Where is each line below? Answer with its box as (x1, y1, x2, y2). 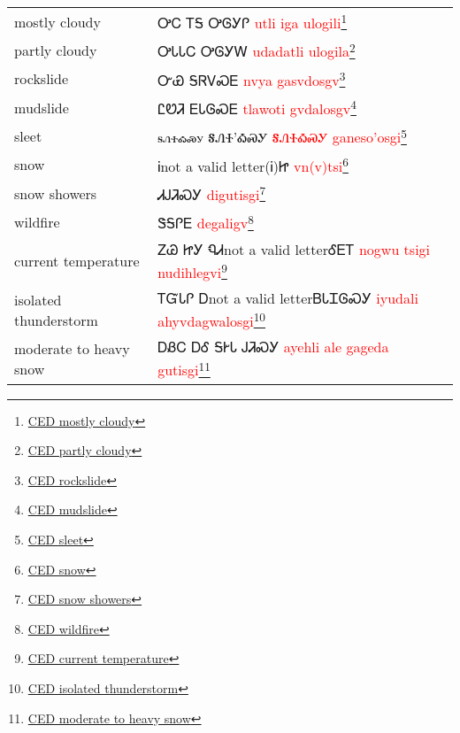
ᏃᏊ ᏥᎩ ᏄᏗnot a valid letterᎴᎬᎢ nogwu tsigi (157, 238, 431, 259)
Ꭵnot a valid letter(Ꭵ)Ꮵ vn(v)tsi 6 (157, 152, 349, 176)
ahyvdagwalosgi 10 (157, 307, 266, 332)
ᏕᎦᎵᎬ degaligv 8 (157, 210, 254, 234)
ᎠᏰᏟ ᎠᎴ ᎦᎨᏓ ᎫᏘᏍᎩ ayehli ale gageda (157, 336, 389, 358)
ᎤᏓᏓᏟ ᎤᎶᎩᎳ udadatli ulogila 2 (157, 38, 356, 62)
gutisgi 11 (157, 357, 211, 381)
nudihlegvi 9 (157, 258, 227, 282)
